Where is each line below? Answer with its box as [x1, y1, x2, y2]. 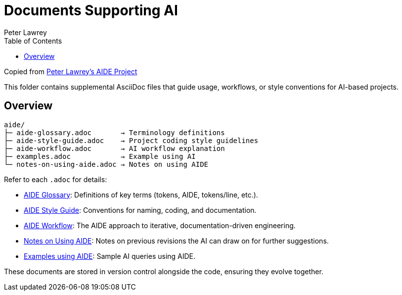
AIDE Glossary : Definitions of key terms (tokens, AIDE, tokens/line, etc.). [24, 190, 258, 199]
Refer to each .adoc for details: [4, 175, 107, 184]
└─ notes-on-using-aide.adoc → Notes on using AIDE [4, 160, 209, 168]
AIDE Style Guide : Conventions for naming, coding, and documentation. [24, 205, 257, 214]
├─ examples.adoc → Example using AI [4, 152, 196, 160]
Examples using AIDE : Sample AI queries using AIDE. [24, 251, 196, 260]
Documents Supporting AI [4, 2, 178, 19]
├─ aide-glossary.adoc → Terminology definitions [4, 128, 225, 137]
